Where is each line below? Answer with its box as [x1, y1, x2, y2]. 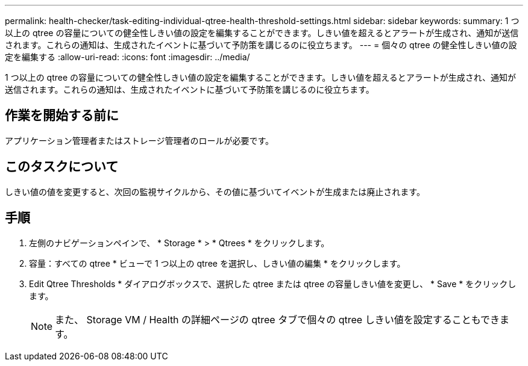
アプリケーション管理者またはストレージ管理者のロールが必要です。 [5, 135, 274, 146]
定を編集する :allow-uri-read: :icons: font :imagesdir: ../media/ [5, 52, 250, 62]
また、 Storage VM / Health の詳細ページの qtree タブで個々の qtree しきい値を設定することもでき [55, 313, 500, 326]
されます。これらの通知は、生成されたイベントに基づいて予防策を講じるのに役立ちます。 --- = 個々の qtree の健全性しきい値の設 [5, 40, 517, 50]
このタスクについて [5, 159, 119, 175]
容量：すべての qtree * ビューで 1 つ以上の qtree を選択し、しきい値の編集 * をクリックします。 [29, 258, 406, 268]
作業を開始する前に [5, 108, 119, 123]
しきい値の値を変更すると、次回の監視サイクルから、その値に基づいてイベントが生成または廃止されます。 [5, 186, 425, 197]
